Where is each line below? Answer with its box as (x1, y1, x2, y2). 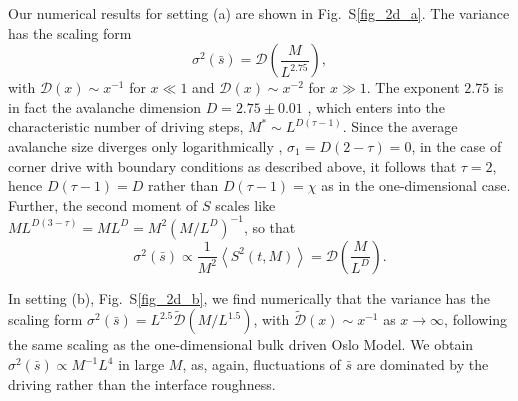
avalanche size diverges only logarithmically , (8, 135, 283, 156)
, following (444, 309, 508, 330)
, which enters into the (307, 96, 445, 117)
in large (118, 354, 165, 375)
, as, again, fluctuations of (182, 354, 341, 375)
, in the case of (411, 135, 502, 156)
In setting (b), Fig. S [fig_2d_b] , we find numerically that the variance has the (8, 287, 490, 308)
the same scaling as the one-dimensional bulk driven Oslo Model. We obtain (8, 334, 474, 355)
